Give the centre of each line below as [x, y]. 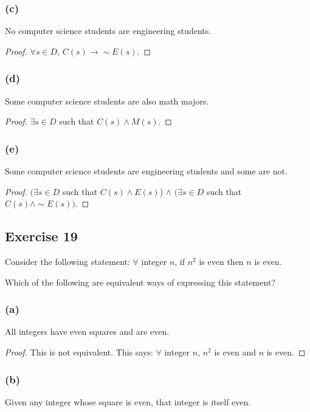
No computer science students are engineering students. [108, 31]
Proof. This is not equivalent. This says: [79, 352]
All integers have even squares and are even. [87, 331]
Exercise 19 [41, 236]
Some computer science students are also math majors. [107, 101]
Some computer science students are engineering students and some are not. [146, 171]
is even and [235, 352]
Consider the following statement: [67, 262]
